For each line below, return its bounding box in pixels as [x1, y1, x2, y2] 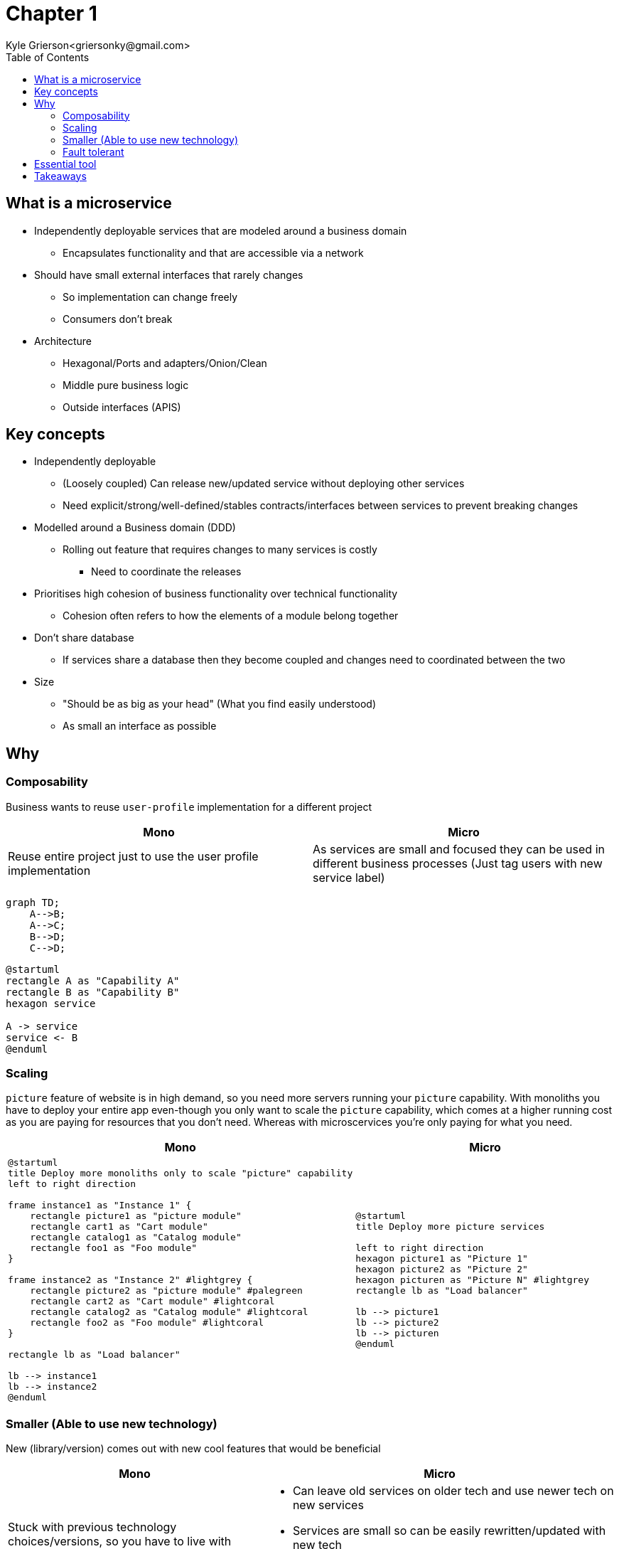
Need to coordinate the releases [91, 565, 242, 578]
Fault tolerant [63, 145, 124, 158]
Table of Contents [6, 50, 90, 63]
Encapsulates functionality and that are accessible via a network [63, 246, 364, 259]
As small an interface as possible [63, 720, 217, 733]
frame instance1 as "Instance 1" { [8, 1200, 192, 1211]
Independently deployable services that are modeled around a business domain [34, 224, 407, 237]
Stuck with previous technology [8, 1519, 177, 1534]
